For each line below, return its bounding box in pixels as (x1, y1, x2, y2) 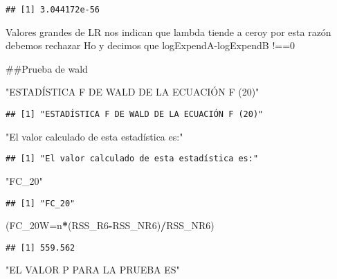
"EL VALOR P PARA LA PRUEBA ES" (6, 262, 180, 277)
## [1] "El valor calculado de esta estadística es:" (6, 154, 259, 164)
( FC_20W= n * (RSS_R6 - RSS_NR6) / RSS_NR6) (6, 218, 215, 233)
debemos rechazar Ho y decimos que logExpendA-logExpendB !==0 (6, 38, 295, 53)
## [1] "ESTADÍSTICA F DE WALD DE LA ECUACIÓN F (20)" (6, 109, 264, 120)
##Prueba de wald (6, 61, 88, 75)
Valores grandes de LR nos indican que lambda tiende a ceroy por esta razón (6, 24, 331, 39)
